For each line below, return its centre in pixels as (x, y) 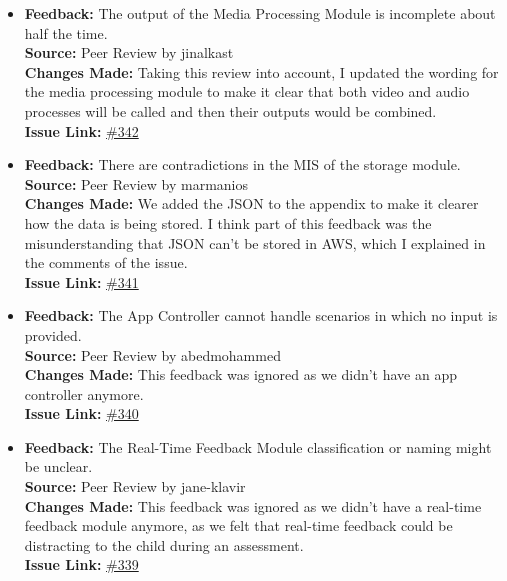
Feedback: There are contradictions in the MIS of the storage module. (242, 164)
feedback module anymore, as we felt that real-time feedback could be (238, 525)
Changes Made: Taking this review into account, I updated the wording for (261, 71)
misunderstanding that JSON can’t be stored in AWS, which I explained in (255, 242)
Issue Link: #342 (81, 130)
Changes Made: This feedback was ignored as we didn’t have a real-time (253, 505)
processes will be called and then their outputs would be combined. (230, 110)
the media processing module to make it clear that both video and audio (247, 91)
